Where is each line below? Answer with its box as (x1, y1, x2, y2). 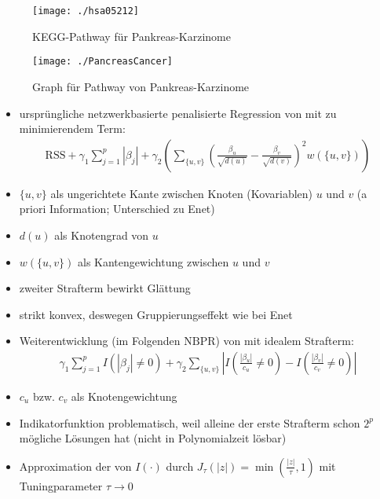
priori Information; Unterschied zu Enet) (19, 200, 215, 217)
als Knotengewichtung (71, 387, 177, 404)
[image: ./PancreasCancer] (32, 56, 173, 68)
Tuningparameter (19, 477, 103, 493)
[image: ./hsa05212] (32, 6, 140, 17)
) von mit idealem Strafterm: (215, 332, 354, 349)
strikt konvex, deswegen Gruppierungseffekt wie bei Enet (19, 306, 293, 322)
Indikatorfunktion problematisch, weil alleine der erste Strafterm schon (19, 414, 360, 431)
